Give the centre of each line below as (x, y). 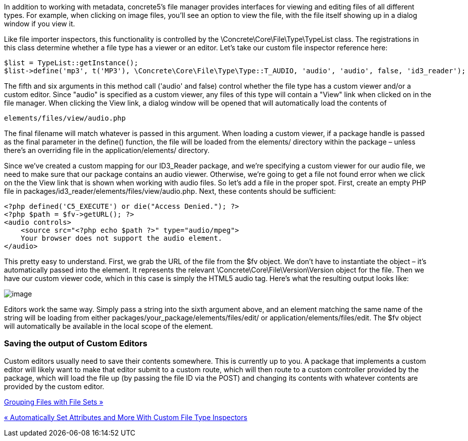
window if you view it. (40, 24)
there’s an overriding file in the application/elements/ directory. (107, 150)
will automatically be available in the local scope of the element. (109, 326)
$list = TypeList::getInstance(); (71, 63)
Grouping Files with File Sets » (54, 402)
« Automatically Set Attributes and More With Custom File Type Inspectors (126, 417)
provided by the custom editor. (54, 386)
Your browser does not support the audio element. (121, 238)
